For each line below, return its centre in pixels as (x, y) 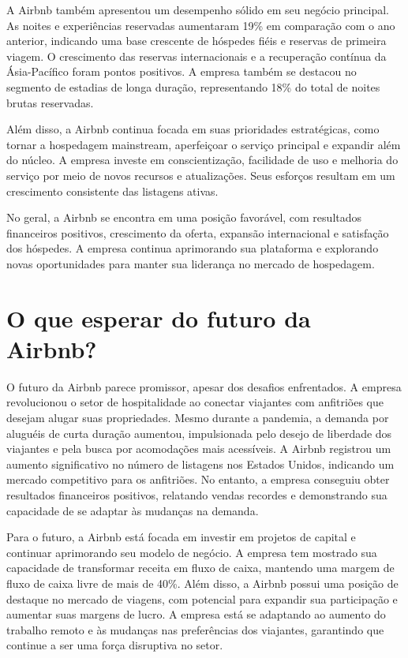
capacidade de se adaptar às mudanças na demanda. (133, 510)
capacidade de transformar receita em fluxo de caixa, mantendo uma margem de (200, 568)
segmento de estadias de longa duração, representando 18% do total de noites (193, 86)
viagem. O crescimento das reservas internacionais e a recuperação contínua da (197, 56)
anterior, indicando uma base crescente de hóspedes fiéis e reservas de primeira (197, 41)
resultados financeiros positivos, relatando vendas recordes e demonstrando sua (197, 494)
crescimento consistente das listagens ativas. (112, 191)
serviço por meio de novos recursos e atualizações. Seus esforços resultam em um (201, 175)
